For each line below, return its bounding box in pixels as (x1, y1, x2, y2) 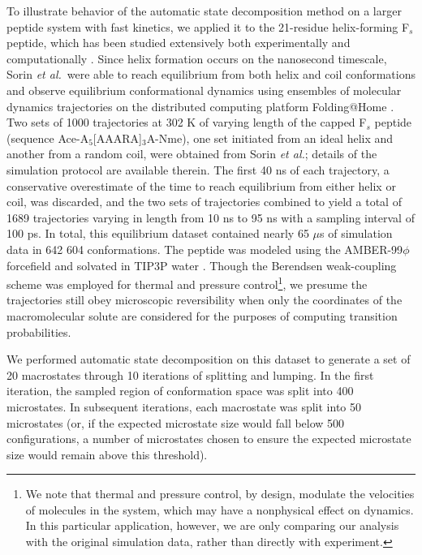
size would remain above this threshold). (6, 445, 208, 462)
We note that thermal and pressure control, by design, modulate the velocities (25, 485, 415, 502)
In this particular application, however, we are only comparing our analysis (25, 517, 399, 534)
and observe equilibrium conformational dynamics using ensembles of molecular (6, 81, 402, 98)
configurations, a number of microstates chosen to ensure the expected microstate (6, 430, 411, 447)
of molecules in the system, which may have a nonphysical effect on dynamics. (25, 501, 414, 518)
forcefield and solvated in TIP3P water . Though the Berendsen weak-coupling (6, 256, 397, 273)
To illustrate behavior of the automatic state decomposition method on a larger (6, 2, 402, 19)
